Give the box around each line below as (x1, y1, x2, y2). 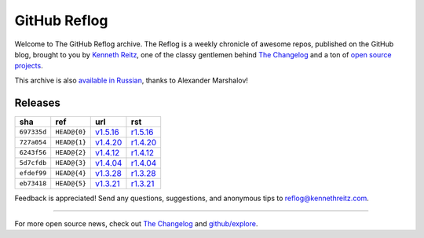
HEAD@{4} (55, 169, 86, 178)
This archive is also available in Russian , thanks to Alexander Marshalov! (14, 75, 249, 85)
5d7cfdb (19, 159, 47, 167)
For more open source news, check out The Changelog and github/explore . (14, 219, 258, 229)
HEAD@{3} (55, 159, 86, 167)
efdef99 (19, 169, 47, 178)
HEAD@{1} (55, 138, 86, 147)
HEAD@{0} (55, 128, 86, 137)
